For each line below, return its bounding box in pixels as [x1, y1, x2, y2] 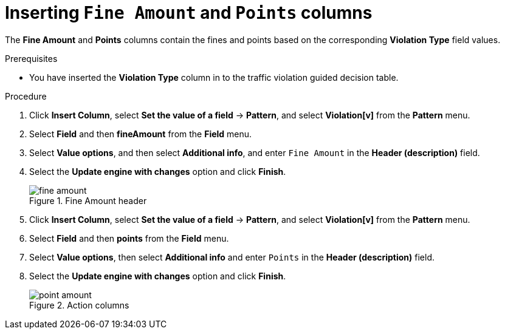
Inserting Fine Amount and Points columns [5, 2, 373, 23]
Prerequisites [5, 53, 58, 64]
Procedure [5, 90, 47, 101]
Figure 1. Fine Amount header [29, 195, 147, 206]
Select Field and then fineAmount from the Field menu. [29, 128, 252, 139]
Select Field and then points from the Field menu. [29, 233, 229, 244]
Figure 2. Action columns [29, 299, 129, 310]
